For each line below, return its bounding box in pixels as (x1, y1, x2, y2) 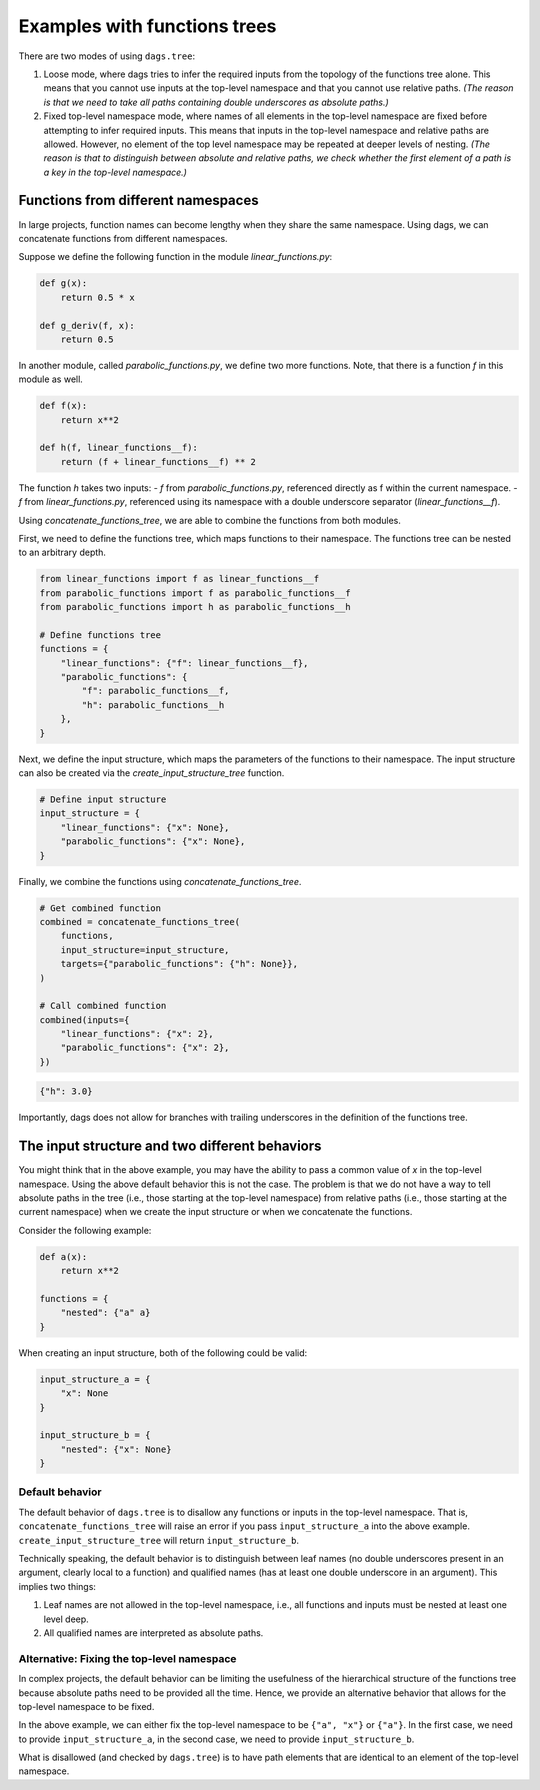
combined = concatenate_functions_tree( (39, 916, 240, 927)
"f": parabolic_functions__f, (81, 685, 230, 697)
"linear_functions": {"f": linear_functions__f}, (60, 657, 309, 669)
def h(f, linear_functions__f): (39, 442, 199, 454)
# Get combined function (39, 902, 162, 914)
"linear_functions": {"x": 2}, (60, 1028, 214, 1040)
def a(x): (39, 1251, 88, 1262)
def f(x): (39, 400, 88, 412)
